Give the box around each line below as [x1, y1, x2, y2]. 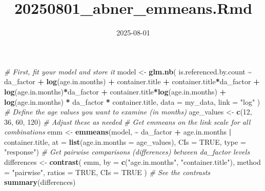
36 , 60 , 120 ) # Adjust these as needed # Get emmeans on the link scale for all [4, 116, 251, 127]
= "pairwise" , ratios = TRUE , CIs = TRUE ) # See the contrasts [4, 166, 211, 177]
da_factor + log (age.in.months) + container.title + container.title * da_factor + [4, 76, 260, 87]
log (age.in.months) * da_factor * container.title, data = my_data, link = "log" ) [4, 96, 260, 107]
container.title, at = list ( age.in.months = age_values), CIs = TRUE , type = [4, 136, 246, 147]
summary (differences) [4, 177, 76, 187]
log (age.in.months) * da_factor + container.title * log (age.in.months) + [4, 86, 227, 97]
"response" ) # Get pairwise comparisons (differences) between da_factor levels [4, 146, 250, 157]
